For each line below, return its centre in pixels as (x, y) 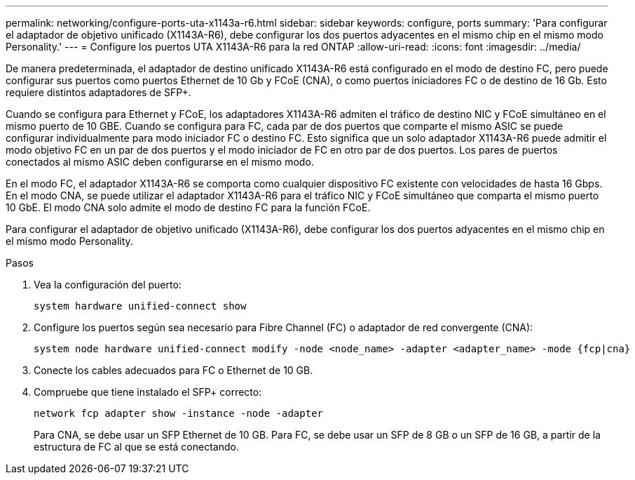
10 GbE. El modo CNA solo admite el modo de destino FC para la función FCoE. (188, 207)
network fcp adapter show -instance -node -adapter (179, 413)
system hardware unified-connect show (140, 306)
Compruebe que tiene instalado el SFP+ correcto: (148, 392)
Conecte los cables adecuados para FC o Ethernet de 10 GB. (173, 370)
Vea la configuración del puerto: (108, 285)
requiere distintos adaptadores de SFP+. (98, 92)
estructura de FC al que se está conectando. (136, 447)
